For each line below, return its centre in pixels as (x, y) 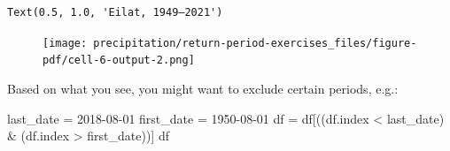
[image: (65, 43)
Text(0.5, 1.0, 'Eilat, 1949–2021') (115, 12)
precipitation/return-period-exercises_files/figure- (255, 43)
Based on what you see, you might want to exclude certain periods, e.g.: (203, 88)
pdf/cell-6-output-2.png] (119, 60)
